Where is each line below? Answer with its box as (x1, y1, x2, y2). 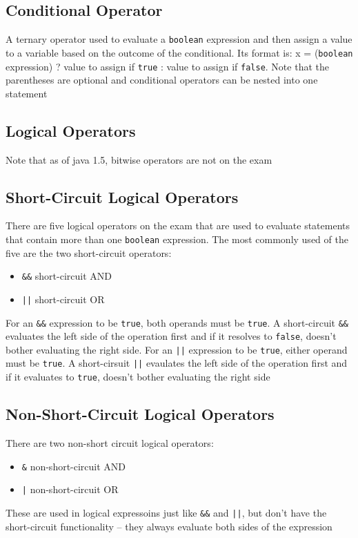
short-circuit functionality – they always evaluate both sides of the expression (6, 519, 332, 533)
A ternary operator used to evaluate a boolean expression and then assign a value (6, 32, 352, 46)
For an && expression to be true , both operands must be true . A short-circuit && (6, 315, 349, 329)
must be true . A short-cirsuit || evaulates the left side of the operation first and (6, 356, 348, 370)
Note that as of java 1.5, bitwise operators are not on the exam (6, 152, 272, 166)
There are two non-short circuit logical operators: (6, 436, 214, 450)
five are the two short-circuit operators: (6, 245, 172, 260)
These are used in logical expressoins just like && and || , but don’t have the (6, 505, 327, 519)
